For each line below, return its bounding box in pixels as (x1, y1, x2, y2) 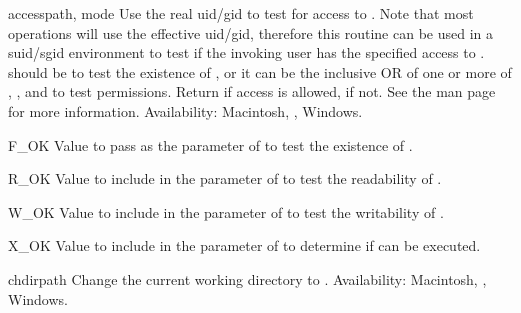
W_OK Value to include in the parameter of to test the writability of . (8, 201, 444, 222)
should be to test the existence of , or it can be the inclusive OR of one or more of (8, 61, 512, 82)
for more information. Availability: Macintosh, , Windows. (8, 100, 363, 121)
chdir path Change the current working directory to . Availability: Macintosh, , (8, 268, 487, 289)
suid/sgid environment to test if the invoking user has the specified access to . (8, 42, 485, 63)
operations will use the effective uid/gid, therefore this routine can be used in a (8, 22, 494, 43)
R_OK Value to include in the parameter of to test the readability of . (8, 168, 442, 189)
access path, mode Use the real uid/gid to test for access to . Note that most (8, 3, 474, 23)
